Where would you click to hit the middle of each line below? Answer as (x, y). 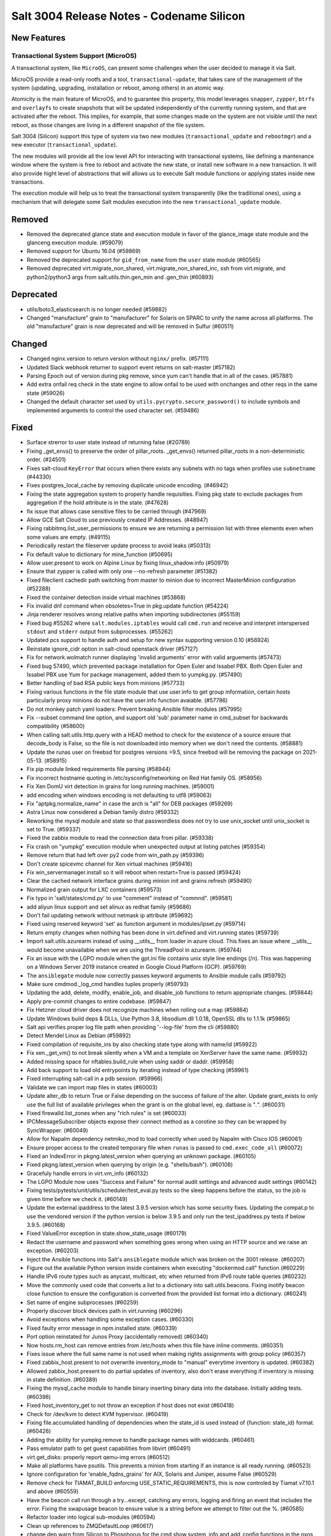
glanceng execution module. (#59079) (75, 243)
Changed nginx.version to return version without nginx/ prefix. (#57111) (118, 359)
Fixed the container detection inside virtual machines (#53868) (106, 597)
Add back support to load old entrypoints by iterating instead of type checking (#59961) (138, 1070)
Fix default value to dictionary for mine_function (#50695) (100, 554)
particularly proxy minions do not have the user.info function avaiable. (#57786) (127, 700)
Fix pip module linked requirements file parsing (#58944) (99, 769)
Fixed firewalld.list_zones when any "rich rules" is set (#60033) (107, 1113)
